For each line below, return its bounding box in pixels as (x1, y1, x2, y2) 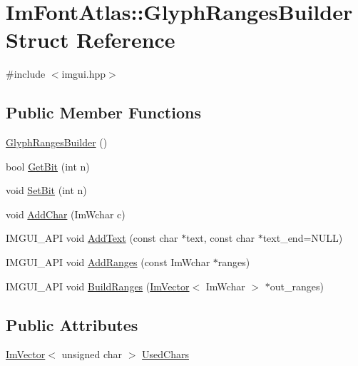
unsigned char (61, 347, 123, 362)
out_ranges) (270, 278, 324, 293)
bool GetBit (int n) (6, 158, 90, 173)
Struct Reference (6, 25, 175, 54)
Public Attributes (6, 313, 138, 335)
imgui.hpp (61, 66, 106, 81)
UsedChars (142, 347, 190, 362)
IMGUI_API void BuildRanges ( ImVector (6, 278, 190, 293)
